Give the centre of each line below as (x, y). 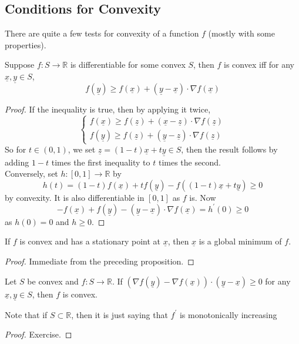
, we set (82, 149)
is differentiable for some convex (128, 64)
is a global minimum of (240, 241)
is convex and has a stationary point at (90, 241)
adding (17, 162)
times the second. (189, 162)
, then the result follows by (229, 149)
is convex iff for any (259, 64)
